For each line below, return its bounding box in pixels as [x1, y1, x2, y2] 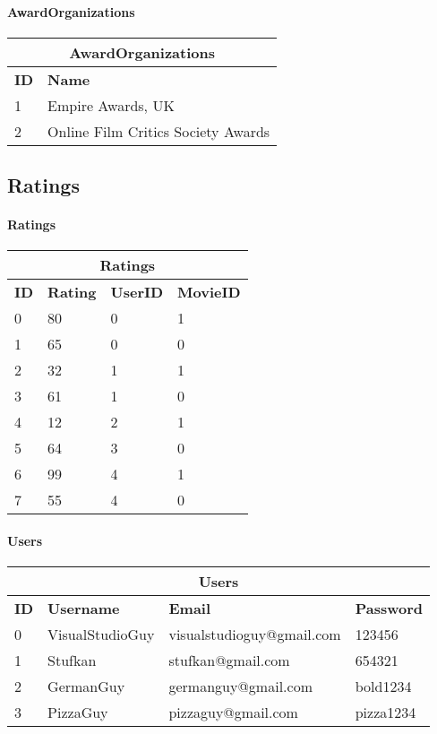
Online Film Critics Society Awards [47, 120, 270, 142]
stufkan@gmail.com [168, 650, 290, 671]
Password [355, 598, 424, 619]
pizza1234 [355, 702, 416, 723]
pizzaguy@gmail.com [168, 702, 298, 723]
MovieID [177, 281, 241, 303]
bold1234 [355, 676, 412, 697]
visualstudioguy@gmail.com [168, 624, 341, 645]
